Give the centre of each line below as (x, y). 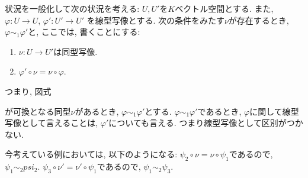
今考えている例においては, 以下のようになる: (91, 154)
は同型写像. (76, 51)
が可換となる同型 (38, 111)
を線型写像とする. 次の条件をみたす (155, 20)
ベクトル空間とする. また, (224, 8)
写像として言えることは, (52, 123)
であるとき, (219, 111)
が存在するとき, (259, 20)
